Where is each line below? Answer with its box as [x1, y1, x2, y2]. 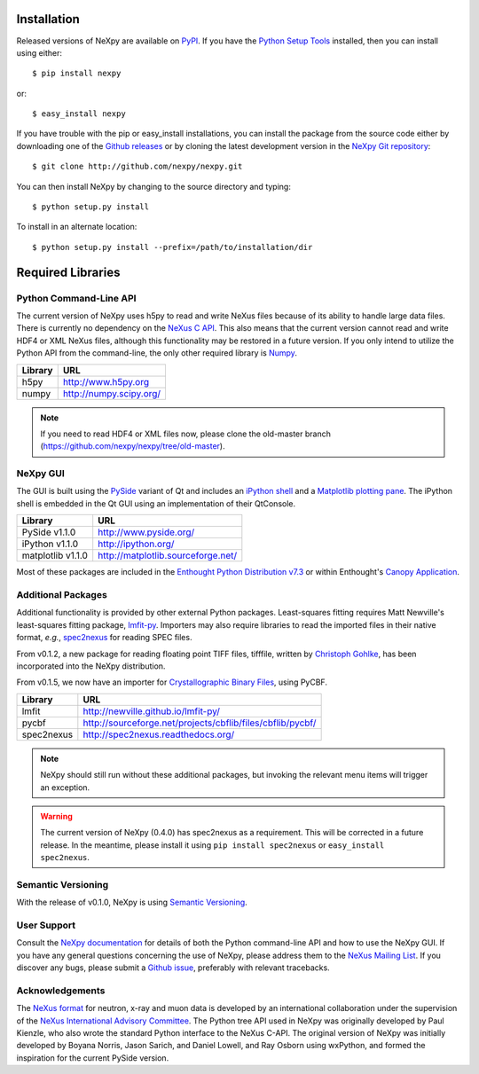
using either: [16, 47, 62, 58]
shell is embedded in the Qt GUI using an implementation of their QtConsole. [16, 498, 296, 509]
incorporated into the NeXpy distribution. [16, 661, 166, 671]
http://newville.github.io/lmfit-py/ [82, 705, 221, 717]
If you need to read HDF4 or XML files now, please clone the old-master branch [40, 428, 332, 439]
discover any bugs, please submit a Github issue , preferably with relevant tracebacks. [16, 962, 330, 973]
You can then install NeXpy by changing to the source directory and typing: [16, 181, 292, 192]
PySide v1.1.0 [21, 526, 76, 538]
